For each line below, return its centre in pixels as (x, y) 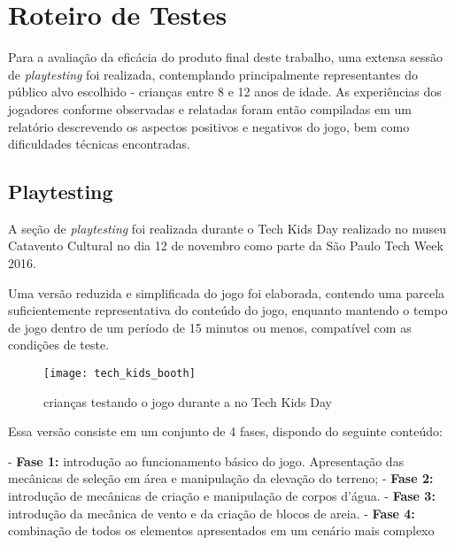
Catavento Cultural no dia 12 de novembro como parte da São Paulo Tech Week (226, 246)
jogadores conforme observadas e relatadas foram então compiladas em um (210, 108)
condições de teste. (59, 345)
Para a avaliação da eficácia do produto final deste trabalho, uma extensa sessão (226, 57)
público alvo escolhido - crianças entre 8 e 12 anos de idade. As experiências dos (225, 92)
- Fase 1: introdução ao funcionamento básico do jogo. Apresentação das (206, 461)
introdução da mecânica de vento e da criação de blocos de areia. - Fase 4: (212, 513)
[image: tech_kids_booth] (120, 374)
